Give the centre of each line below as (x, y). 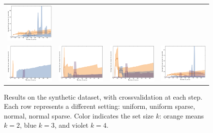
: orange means (182, 115)
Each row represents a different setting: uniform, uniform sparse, (99, 106)
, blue (28, 125)
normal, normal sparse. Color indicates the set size (79, 115)
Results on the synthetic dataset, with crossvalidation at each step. (103, 96)
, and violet (71, 125)
